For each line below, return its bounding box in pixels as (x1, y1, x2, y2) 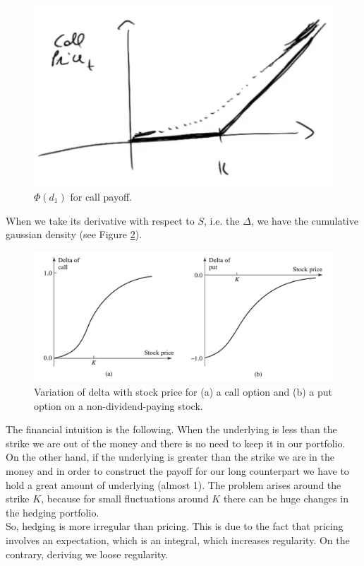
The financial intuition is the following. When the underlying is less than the (6, 422, 337, 437)
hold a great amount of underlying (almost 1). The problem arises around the (6, 477, 341, 492)
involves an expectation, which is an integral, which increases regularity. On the (6, 533, 350, 548)
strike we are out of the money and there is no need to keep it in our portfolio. (6, 435, 346, 450)
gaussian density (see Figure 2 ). (6, 227, 142, 242)
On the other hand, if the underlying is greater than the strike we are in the (6, 449, 334, 464)
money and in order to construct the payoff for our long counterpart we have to (6, 464, 349, 478)
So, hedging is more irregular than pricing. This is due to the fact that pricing (6, 519, 344, 533)
